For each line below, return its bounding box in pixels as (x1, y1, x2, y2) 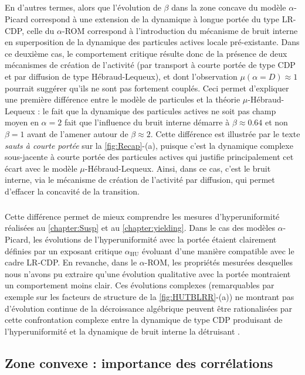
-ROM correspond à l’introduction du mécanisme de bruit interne (62, 24, 298, 36)
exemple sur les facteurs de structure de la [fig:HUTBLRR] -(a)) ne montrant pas (5, 291, 294, 302)
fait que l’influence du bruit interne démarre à (64, 116, 230, 128)
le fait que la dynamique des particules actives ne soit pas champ (42, 104, 276, 117)
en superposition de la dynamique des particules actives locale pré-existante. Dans (5, 36, 300, 48)
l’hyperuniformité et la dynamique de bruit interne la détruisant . (5, 325, 240, 337)
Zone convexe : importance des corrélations (5, 353, 273, 371)
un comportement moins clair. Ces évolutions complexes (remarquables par (5, 279, 274, 291)
